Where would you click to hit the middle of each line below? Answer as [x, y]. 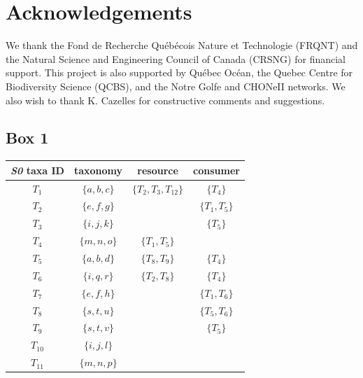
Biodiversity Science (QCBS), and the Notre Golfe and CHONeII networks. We [176, 86]
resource [158, 170]
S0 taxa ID [37, 170]
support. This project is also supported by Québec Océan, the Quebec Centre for [179, 72]
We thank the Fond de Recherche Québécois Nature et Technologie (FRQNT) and [182, 45]
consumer [216, 170]
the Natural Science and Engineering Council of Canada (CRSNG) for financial [176, 58]
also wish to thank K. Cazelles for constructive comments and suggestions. [165, 100]
